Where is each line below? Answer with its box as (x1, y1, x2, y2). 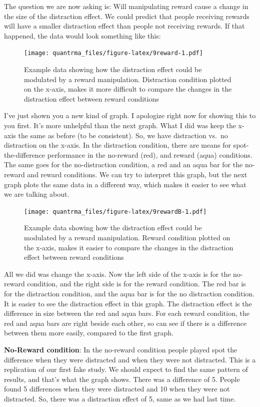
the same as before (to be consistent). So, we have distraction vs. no (18, 130, 228, 140)
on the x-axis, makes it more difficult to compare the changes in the (24, 84, 232, 94)
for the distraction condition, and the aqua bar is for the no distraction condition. (4, 288, 255, 298)
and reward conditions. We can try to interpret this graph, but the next (27, 169, 247, 179)
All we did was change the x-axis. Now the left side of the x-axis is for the (4, 268, 231, 279)
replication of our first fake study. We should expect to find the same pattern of (4, 364, 248, 374)
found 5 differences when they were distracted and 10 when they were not (4, 383, 230, 394)
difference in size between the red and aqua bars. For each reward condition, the (4, 308, 249, 318)
